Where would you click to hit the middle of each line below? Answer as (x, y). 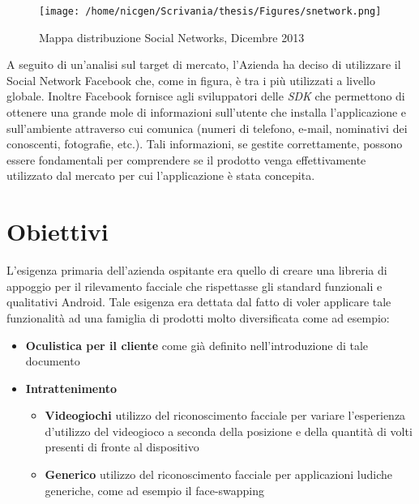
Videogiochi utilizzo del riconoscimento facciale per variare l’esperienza (225, 415)
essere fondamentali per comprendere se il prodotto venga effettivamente (186, 159)
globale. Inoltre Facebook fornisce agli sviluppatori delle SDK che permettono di (206, 96)
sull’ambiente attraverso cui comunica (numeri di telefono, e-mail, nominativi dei (207, 128)
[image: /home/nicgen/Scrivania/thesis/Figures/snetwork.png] (210, 11)
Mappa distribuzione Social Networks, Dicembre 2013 (172, 37)
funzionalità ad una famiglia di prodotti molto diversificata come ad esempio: (198, 317)
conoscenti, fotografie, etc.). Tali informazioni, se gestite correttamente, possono (205, 144)
